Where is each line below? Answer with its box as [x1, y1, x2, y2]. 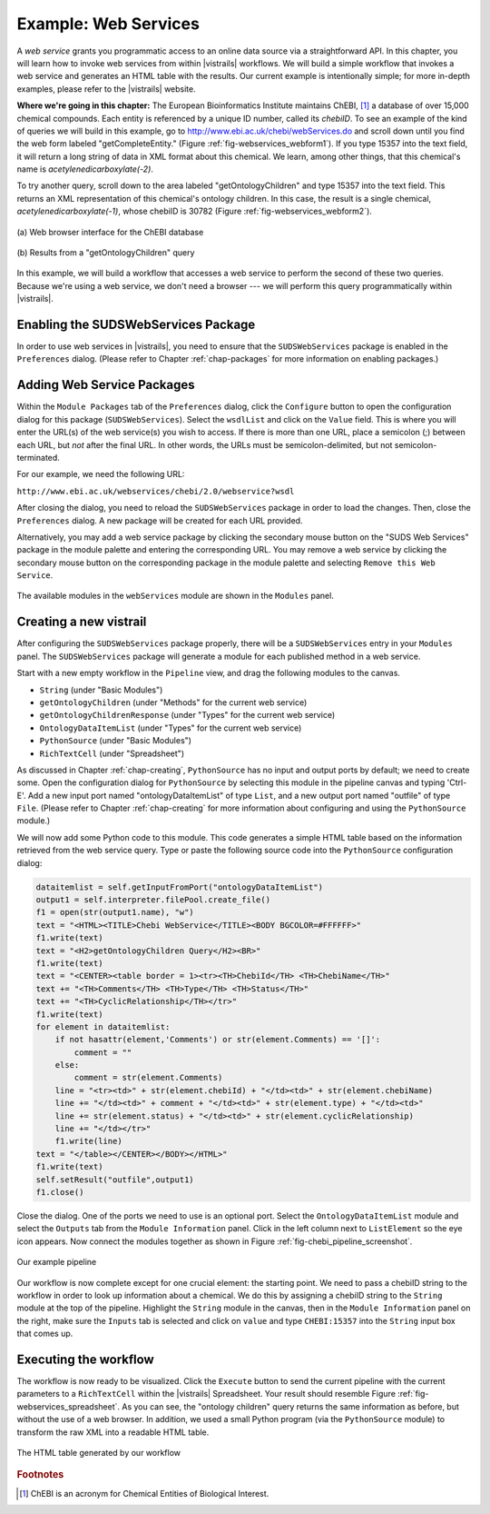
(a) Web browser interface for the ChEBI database [16, 226, 204, 237]
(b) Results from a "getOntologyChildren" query [16, 247, 195, 258]
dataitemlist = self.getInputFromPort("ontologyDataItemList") [35, 882, 324, 892]
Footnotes [16, 1469, 64, 1481]
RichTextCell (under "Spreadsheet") [39, 748, 185, 759]
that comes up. [16, 1328, 73, 1340]
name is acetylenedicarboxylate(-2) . [16, 164, 154, 174]
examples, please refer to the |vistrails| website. [16, 83, 196, 95]
